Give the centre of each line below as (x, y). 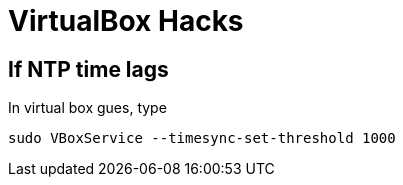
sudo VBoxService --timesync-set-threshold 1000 (202, 138)
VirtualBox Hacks (126, 21)
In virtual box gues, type (87, 108)
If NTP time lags (88, 69)
